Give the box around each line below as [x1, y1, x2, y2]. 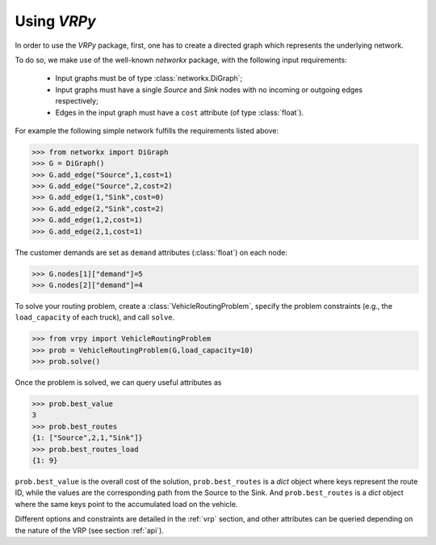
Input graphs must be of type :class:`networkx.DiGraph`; [55, 74, 243, 83]
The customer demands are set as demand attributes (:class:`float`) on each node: [15, 247, 288, 257]
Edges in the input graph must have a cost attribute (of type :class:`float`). [55, 108, 304, 117]
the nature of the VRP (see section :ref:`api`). [15, 526, 165, 535]
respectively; [55, 96, 99, 106]
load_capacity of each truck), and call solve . [15, 312, 175, 323]
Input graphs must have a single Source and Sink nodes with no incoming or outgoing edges [55, 85, 363, 95]
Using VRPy [15, 12, 96, 30]
